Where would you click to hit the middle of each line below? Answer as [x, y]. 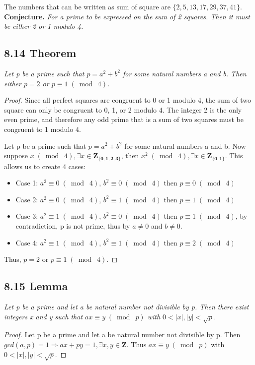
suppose [16, 155]
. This [234, 155]
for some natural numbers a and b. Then [185, 73]
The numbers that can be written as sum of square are [87, 6]
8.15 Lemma [36, 286]
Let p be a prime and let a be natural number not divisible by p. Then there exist [127, 306]
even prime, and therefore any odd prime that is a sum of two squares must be [124, 119]
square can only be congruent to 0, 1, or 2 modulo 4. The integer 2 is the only [123, 109]
